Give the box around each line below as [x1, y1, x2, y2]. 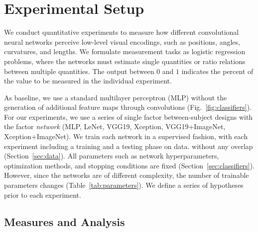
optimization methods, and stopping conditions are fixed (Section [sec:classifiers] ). [4, 160, 255, 170]
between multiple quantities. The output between [4, 66, 154, 76]
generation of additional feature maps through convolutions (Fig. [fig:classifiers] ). [4, 102, 252, 112]
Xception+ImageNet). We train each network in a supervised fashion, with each [4, 131, 248, 142]
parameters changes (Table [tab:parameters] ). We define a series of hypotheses [4, 180, 244, 190]
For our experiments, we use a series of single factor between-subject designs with [4, 111, 253, 122]
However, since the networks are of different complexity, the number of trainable [4, 170, 249, 180]
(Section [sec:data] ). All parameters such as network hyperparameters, [4, 151, 219, 161]
